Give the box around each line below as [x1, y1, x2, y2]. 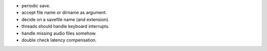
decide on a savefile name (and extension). [21, 16, 110, 22]
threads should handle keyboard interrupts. [21, 24, 110, 29]
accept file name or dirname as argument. [21, 10, 107, 16]
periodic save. [21, 3, 50, 8]
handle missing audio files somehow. [21, 30, 97, 36]
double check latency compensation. [21, 37, 97, 43]
